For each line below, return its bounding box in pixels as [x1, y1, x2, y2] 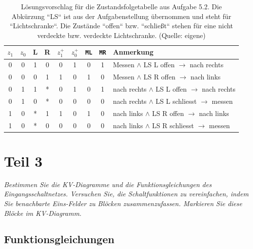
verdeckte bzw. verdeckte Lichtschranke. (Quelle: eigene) [37, 30, 206, 40]
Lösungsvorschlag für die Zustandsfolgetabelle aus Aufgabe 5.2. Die [21, 1, 222, 11]
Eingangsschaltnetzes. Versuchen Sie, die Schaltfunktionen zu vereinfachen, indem [4, 189, 249, 199]
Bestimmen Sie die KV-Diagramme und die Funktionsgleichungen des [4, 179, 212, 189]
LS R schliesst [152, 120, 194, 130]
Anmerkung [113, 47, 154, 57]
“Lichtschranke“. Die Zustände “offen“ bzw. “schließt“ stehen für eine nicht [10, 20, 234, 31]
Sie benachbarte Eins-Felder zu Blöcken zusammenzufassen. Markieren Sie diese [4, 198, 242, 208]
